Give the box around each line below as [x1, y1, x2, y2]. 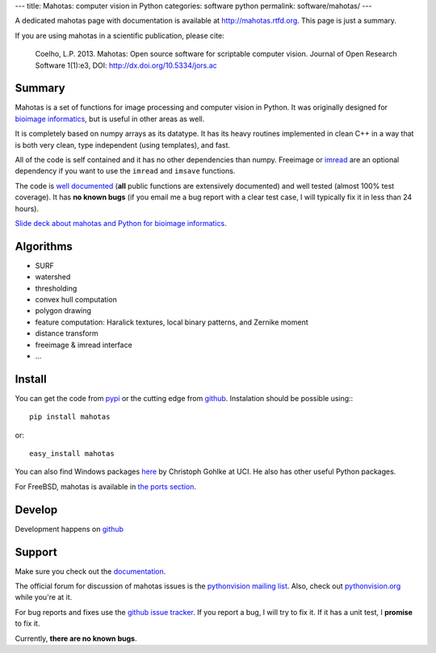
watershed [35, 272, 71, 282]
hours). [15, 203, 40, 213]
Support [15, 545, 57, 559]
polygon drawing [35, 306, 92, 316]
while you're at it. [15, 592, 73, 602]
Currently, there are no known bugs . [15, 634, 137, 643]
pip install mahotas [29, 412, 111, 421]
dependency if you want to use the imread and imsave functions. [15, 166, 236, 176]
